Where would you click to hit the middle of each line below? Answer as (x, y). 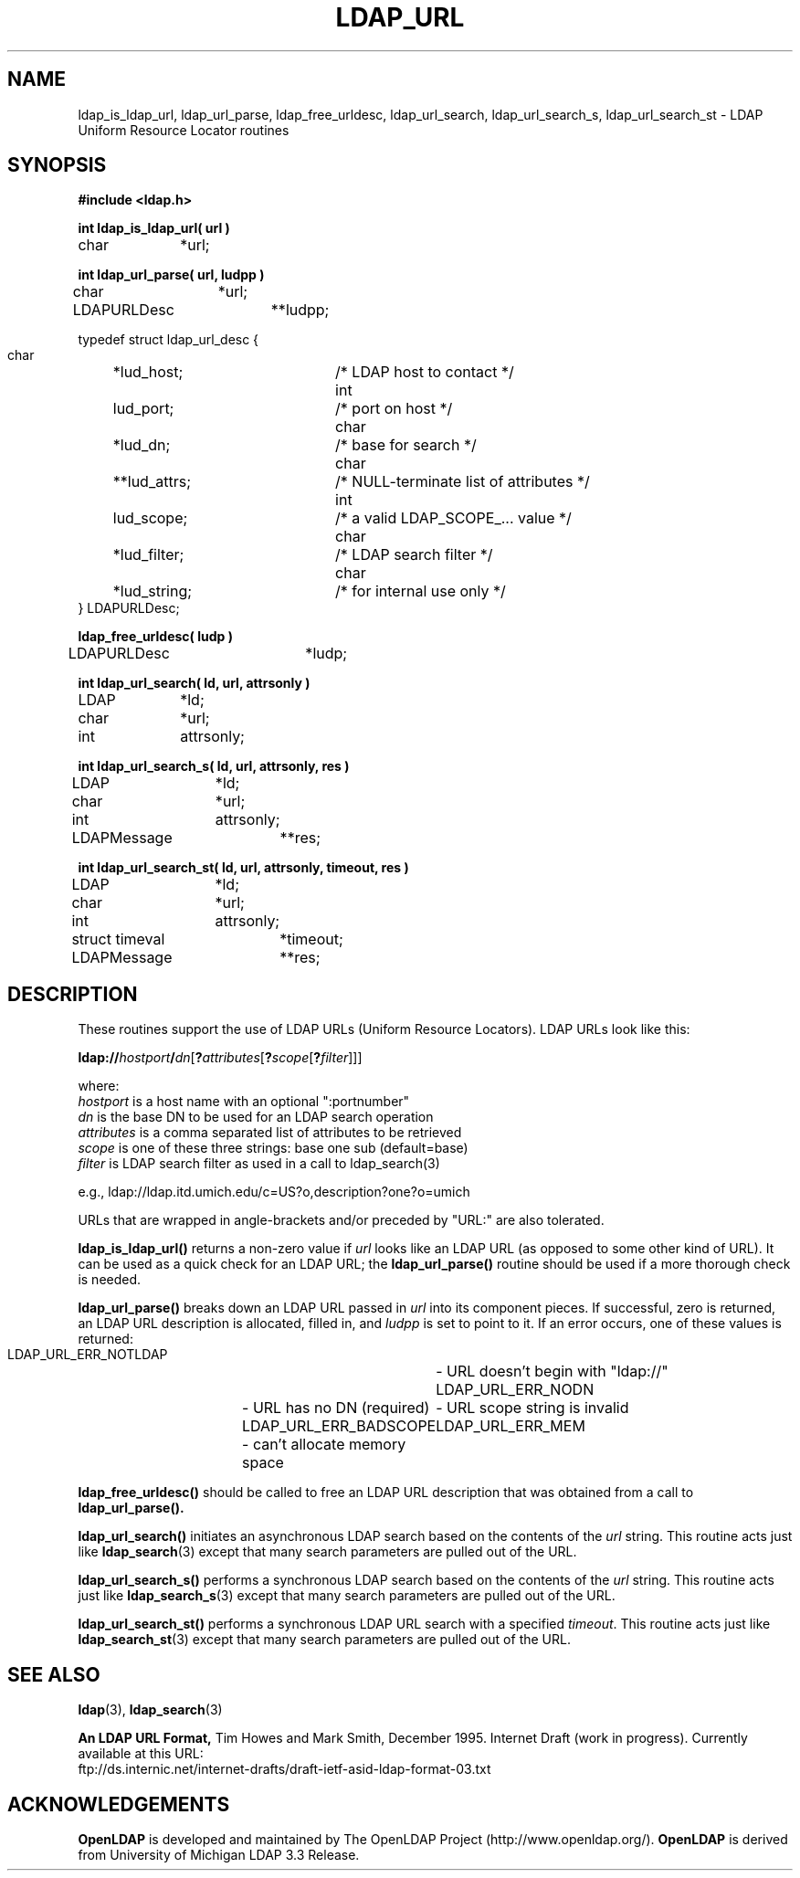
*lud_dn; (142, 445)
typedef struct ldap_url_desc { (168, 340)
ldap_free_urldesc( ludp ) (155, 637)
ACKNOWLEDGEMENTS (119, 1804)
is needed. (110, 1280)
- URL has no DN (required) (336, 1408)
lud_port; (143, 409)
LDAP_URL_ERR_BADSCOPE (339, 1426)
